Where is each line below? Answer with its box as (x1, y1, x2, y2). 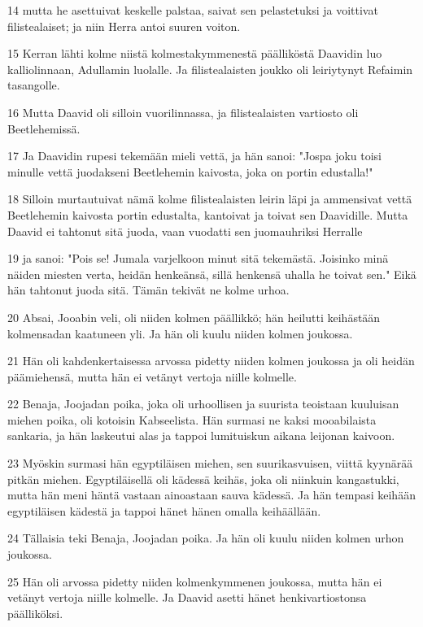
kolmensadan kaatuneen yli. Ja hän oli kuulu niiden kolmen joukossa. (7, 324, 353, 342)
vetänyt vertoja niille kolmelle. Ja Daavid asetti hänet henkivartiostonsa (7, 589, 367, 606)
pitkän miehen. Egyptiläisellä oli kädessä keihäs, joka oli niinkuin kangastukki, (7, 470, 399, 487)
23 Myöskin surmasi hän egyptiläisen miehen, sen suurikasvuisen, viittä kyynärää (7, 455, 413, 472)
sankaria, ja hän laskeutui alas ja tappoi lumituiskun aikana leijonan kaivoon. (7, 427, 395, 444)
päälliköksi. (7, 604, 63, 621)
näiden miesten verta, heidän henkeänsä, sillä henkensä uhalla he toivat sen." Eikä (7, 265, 416, 282)
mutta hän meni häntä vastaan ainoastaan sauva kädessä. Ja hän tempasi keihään (7, 486, 416, 503)
